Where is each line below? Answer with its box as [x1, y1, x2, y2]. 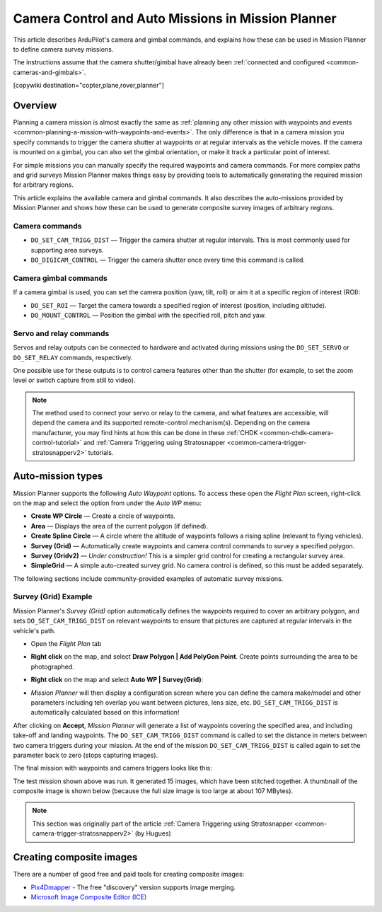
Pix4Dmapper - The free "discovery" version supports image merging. [30, 883, 236, 891]
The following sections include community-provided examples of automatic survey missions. [13, 574, 284, 583]
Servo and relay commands [13, 328, 110, 338]
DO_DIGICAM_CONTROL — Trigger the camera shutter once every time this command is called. [30, 255, 306, 265]
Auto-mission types [13, 471, 103, 483]
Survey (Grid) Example [13, 591, 93, 601]
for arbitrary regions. [13, 180, 74, 189]
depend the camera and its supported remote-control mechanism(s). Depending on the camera [32, 418, 311, 427]
